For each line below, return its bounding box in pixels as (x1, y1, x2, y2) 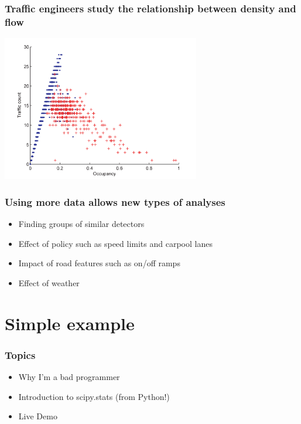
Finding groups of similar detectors (18, 217, 145, 229)
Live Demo (18, 410, 57, 422)
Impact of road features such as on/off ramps (18, 257, 180, 269)
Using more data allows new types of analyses (5, 194, 225, 209)
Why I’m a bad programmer (18, 370, 120, 382)
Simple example (5, 311, 135, 335)
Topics (5, 347, 36, 362)
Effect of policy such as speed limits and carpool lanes (18, 237, 213, 249)
